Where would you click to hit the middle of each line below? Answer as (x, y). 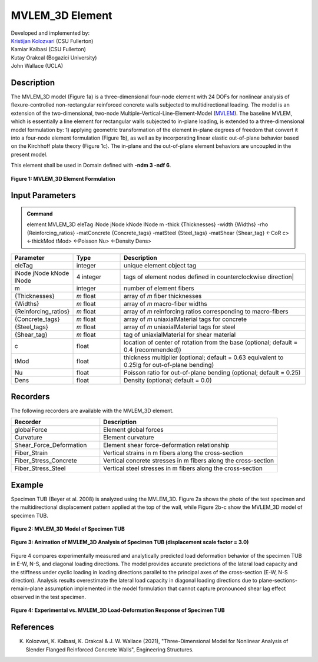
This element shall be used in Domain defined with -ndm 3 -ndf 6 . (91, 165)
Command (40, 214)
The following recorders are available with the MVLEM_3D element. (92, 411)
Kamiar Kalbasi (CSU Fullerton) (49, 49)
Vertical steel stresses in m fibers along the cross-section (183, 468)
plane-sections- (278, 581)
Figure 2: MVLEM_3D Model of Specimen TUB (68, 529)
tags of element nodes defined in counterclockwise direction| (209, 277)
